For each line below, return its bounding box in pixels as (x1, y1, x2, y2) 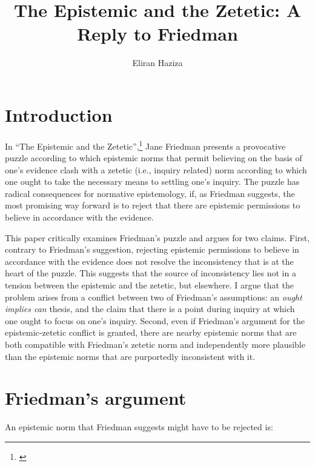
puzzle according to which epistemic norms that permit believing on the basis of (5, 151, 302, 164)
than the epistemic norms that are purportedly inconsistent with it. (5, 350, 256, 362)
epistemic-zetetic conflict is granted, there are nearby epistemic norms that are (5, 326, 297, 339)
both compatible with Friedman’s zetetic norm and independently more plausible (5, 338, 305, 350)
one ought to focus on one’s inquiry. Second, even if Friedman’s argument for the (5, 314, 305, 327)
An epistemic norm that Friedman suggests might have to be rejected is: (5, 421, 273, 433)
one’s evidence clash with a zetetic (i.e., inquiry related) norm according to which (5, 163, 307, 176)
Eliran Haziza (132, 56, 183, 69)
